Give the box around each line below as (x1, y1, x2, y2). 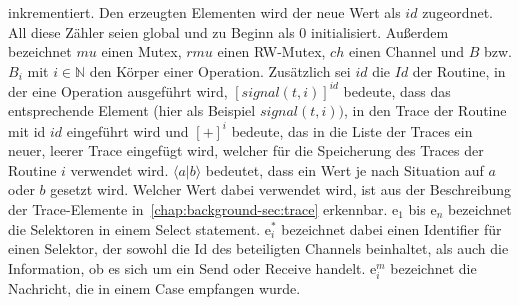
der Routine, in (412, 60, 506, 81)
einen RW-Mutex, (217, 41, 326, 62)
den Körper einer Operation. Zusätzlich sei (89, 60, 351, 81)
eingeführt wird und (66, 120, 189, 141)
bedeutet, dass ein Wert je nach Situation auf (205, 159, 484, 180)
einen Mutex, (101, 41, 182, 62)
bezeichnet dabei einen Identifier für (281, 218, 502, 239)
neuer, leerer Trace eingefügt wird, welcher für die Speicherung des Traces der (8, 140, 484, 161)
